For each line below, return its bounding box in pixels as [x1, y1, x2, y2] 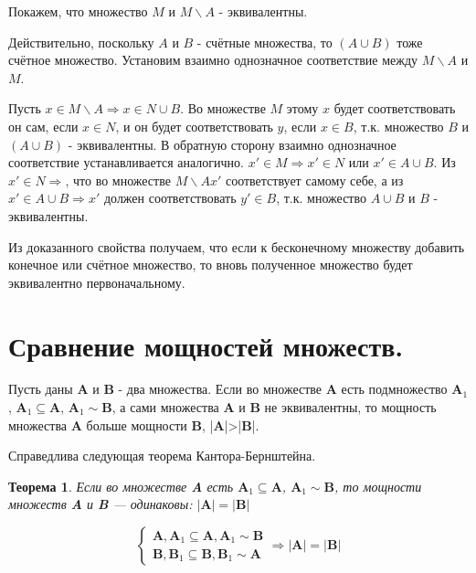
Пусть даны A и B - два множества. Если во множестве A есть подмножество [8, 379, 448, 398]
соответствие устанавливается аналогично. [8, 153, 244, 172]
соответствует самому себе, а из [225, 170, 404, 189]
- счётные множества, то [196, 32, 333, 51]
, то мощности [334, 476, 422, 495]
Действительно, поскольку [8, 32, 154, 51]
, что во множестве [65, 170, 171, 189]
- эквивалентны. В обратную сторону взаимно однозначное [68, 134, 397, 154]
